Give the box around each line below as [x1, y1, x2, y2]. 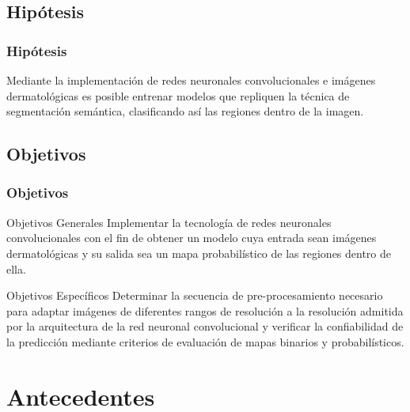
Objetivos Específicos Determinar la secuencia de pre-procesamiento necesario [6, 287, 383, 304]
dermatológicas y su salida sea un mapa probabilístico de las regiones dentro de [6, 244, 392, 261]
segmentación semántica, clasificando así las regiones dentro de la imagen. [6, 103, 364, 119]
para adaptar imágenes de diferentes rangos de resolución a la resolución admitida [6, 302, 404, 319]
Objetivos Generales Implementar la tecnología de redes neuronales [6, 214, 332, 230]
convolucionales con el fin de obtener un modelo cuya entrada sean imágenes [6, 229, 377, 246]
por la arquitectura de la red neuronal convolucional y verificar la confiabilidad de [6, 318, 404, 335]
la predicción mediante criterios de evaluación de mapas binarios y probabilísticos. [6, 333, 404, 350]
